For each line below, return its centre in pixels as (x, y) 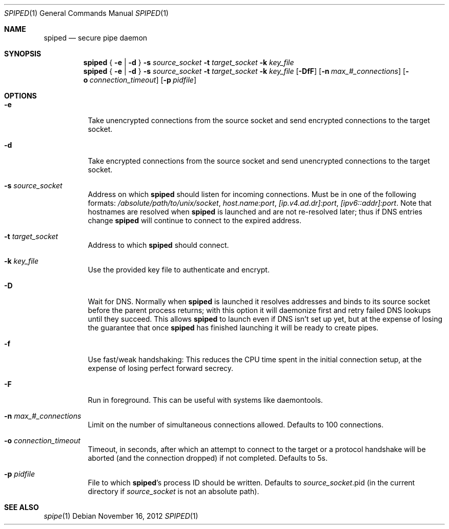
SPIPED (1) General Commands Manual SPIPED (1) (86, 13)
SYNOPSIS (23, 54)
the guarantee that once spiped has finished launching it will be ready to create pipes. (233, 328)
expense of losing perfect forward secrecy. (161, 368)
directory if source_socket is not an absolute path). (174, 491)
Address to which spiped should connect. (158, 245)
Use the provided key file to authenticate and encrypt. (179, 270)
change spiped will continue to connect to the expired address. (195, 220)
